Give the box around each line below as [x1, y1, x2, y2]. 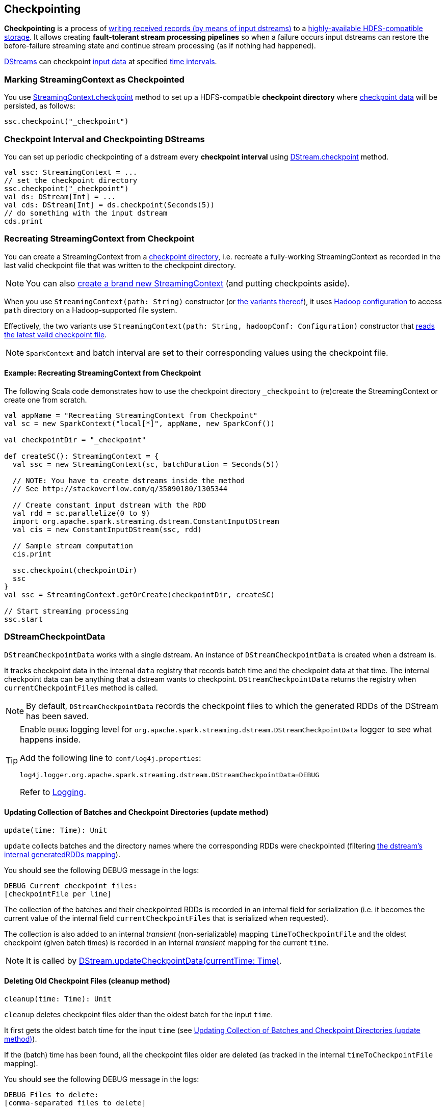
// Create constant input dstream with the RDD [12, 500, 206, 509]
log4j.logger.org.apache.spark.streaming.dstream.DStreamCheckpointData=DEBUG [20, 771, 319, 779]
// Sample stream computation [12, 541, 133, 550]
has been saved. [26, 710, 89, 721]
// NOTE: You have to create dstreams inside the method [12, 476, 245, 485]
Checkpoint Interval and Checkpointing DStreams [4, 134, 205, 144]
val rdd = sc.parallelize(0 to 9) [12, 509, 150, 517]
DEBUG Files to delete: [4, 1091, 99, 1099]
